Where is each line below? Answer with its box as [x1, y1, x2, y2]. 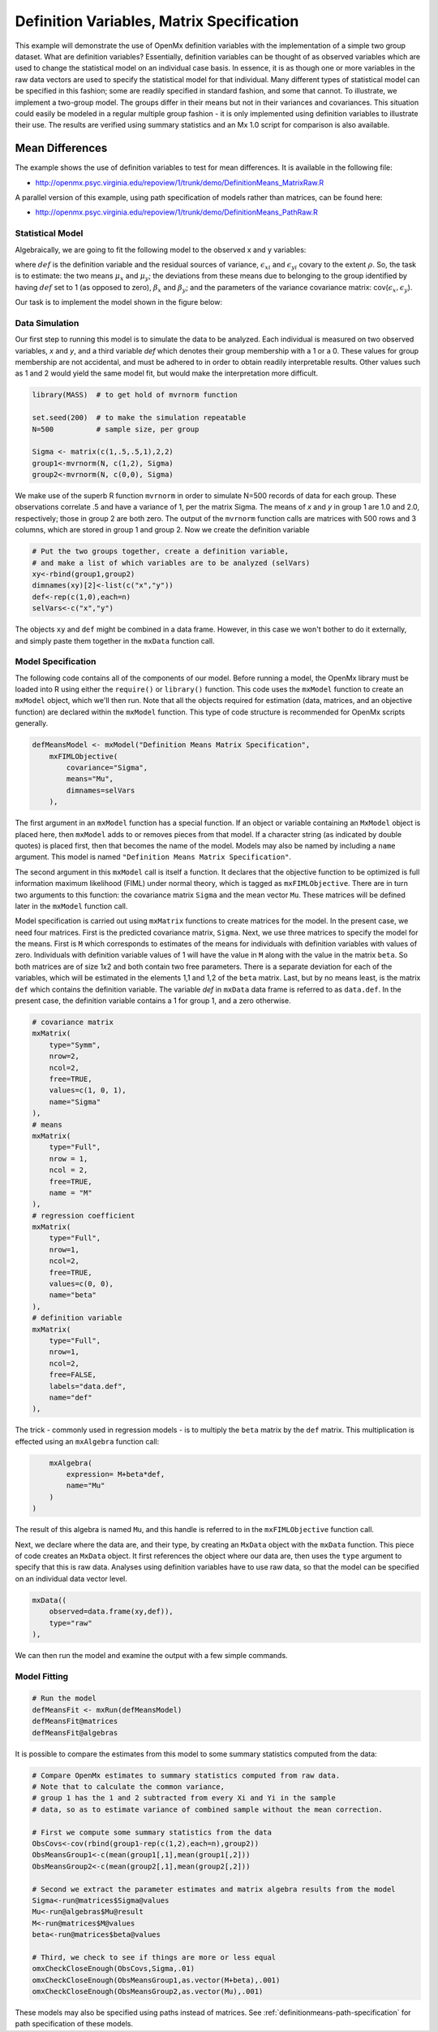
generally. [15, 719, 49, 728]
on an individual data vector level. [15, 1574, 127, 1583]
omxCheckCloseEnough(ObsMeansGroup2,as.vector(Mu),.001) [32, 1987, 264, 1996]
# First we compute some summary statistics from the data [32, 1827, 272, 1837]
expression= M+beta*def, [66, 1470, 165, 1479]
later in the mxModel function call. [15, 901, 128, 910]
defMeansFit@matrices [32, 1717, 118, 1726]
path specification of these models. [15, 2019, 134, 2029]
